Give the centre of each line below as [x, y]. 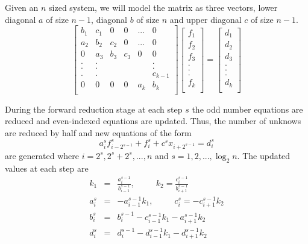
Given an [22, 7]
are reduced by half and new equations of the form [98, 132]
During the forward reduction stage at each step [94, 109]
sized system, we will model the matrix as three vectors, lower [163, 7]
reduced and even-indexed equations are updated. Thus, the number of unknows [153, 121]
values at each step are [47, 168]
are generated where [42, 155]
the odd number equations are [247, 109]
